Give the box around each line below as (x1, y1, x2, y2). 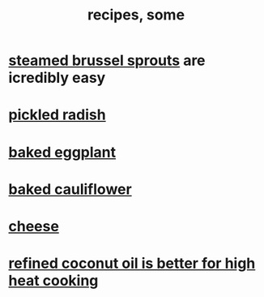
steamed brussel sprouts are (8, 51, 206, 70)
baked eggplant (8, 143, 116, 161)
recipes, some (87, 6, 185, 24)
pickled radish (8, 105, 107, 124)
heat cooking (8, 272, 99, 290)
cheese (8, 217, 59, 235)
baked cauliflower (8, 180, 132, 198)
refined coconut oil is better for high (8, 254, 256, 273)
